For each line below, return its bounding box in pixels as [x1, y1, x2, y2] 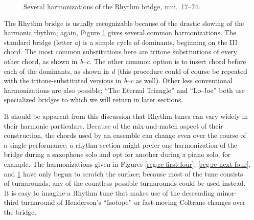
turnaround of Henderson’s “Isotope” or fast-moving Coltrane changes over [21, 197, 246, 207]
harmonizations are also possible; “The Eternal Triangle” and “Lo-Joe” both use [4, 85, 245, 95]
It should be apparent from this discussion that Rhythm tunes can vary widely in [4, 110, 248, 121]
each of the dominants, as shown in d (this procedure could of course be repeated [4, 66, 247, 76]
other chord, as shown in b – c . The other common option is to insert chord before [4, 56, 246, 66]
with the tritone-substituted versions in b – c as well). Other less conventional [4, 75, 232, 86]
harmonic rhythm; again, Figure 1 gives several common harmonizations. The [4, 27, 236, 38]
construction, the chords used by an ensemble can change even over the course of [4, 130, 246, 140]
